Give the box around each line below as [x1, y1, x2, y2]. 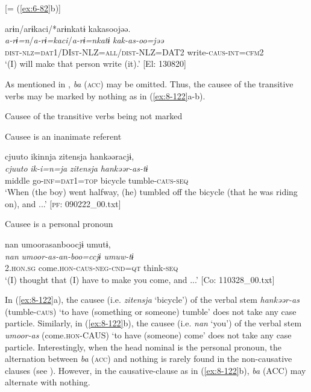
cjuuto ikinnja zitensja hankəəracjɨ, [5, 150, 134, 163]
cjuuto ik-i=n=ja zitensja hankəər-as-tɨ [5, 161, 148, 174]
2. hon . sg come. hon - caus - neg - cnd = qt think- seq [5, 261, 178, 274]
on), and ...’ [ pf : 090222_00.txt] [5, 197, 121, 210]
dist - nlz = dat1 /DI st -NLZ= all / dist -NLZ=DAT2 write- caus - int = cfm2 [5, 45, 264, 58]
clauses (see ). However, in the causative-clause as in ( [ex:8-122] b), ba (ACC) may [5, 364, 306, 376]
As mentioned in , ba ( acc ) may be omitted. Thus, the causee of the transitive [5, 77, 294, 90]
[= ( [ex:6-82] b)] [5, 2, 61, 14]
